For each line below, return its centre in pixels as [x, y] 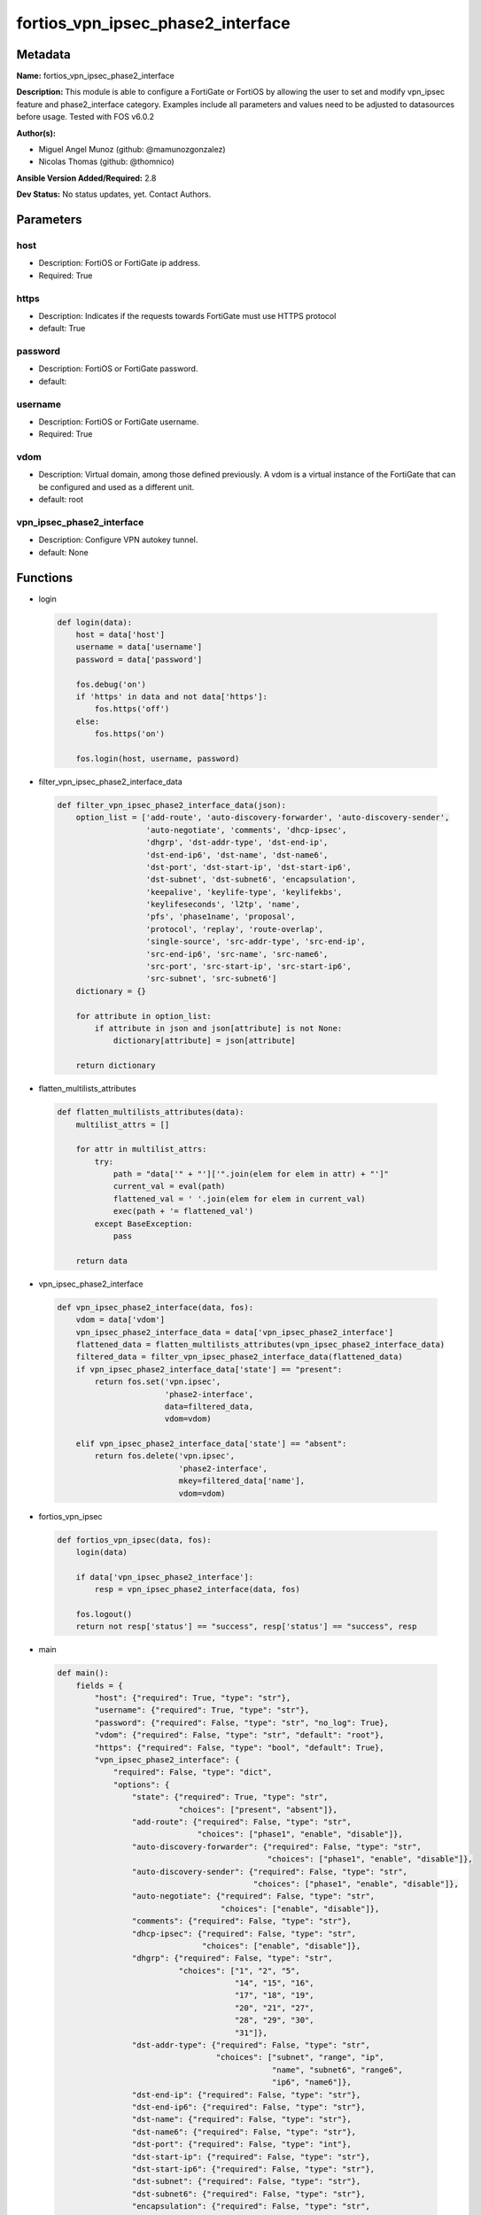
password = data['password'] [139, 659]
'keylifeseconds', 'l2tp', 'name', [223, 905]
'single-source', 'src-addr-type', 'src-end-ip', [256, 942]
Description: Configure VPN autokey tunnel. [118, 540]
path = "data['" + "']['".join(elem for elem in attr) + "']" [251, 1174]
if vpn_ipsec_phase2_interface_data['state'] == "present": [209, 1369]
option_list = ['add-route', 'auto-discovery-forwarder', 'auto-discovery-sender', [263, 818]
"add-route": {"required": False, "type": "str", [241, 1822]
